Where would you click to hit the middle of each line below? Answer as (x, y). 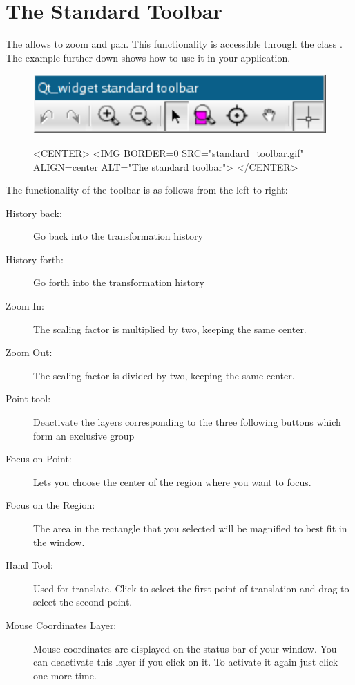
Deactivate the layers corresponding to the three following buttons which (187, 422)
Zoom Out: (29, 352)
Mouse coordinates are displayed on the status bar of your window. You (185, 648)
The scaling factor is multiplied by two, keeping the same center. (170, 329)
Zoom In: (25, 306)
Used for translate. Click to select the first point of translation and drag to (191, 588)
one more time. (65, 675)
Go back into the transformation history (118, 236)
